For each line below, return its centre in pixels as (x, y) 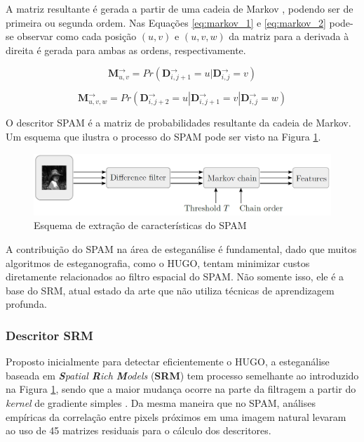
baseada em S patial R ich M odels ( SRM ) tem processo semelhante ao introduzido (182, 375)
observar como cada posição (77, 36)
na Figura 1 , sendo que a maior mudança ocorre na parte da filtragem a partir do (181, 389)
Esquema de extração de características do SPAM (140, 225)
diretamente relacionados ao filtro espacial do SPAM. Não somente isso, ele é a (175, 277)
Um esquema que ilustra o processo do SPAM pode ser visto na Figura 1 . (163, 136)
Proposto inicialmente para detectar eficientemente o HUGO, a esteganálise (168, 362)
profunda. (26, 304)
